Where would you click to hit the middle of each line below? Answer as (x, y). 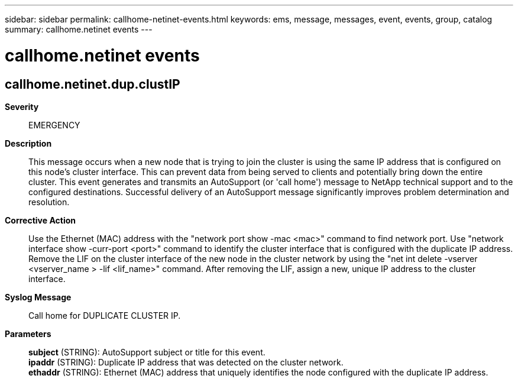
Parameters (28, 334)
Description (28, 143)
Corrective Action (40, 220)
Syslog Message (38, 297)
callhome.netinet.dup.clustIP (93, 84)
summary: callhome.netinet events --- (79, 29)
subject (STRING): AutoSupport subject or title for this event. (147, 352)
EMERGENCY (54, 125)
